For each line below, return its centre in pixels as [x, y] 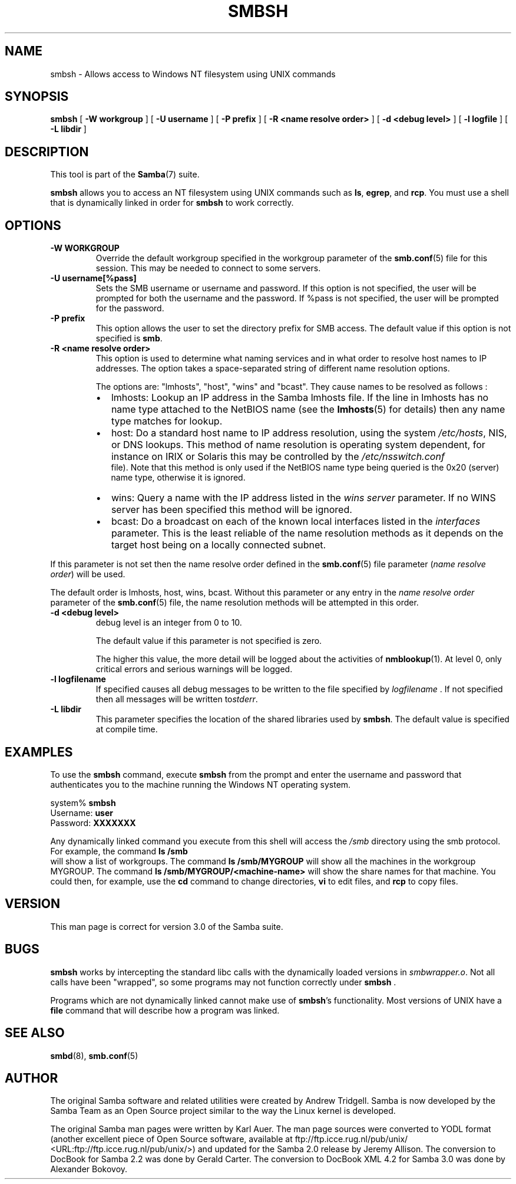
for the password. [130, 308]
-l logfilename [78, 679]
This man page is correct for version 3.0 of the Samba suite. [167, 926]
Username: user [82, 813]
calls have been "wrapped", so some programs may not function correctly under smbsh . [223, 982]
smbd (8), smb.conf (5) [94, 1055]
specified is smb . [129, 338]
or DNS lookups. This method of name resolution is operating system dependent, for [298, 445]
